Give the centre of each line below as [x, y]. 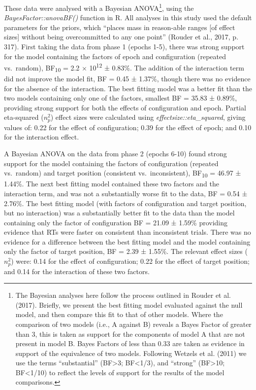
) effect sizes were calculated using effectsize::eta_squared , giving [148, 117]
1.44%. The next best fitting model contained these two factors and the [112, 184]
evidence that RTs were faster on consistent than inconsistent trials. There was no [128, 232]
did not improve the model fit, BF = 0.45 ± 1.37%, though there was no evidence [127, 78]
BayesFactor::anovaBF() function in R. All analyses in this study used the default [128, 18]
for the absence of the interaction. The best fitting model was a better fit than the [128, 88]
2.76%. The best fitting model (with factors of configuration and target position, [125, 203]
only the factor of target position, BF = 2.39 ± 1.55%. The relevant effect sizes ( [126, 251]
